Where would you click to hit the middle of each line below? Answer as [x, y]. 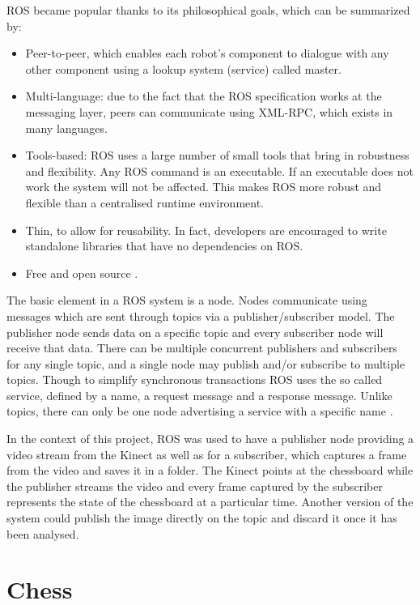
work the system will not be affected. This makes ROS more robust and [204, 187]
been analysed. [43, 533]
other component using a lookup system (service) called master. [183, 68]
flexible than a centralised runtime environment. [145, 202]
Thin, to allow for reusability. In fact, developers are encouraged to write [206, 230]
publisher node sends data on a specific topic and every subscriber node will [195, 332]
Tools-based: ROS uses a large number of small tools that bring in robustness [217, 155]
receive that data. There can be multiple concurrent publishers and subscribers [202, 348]
